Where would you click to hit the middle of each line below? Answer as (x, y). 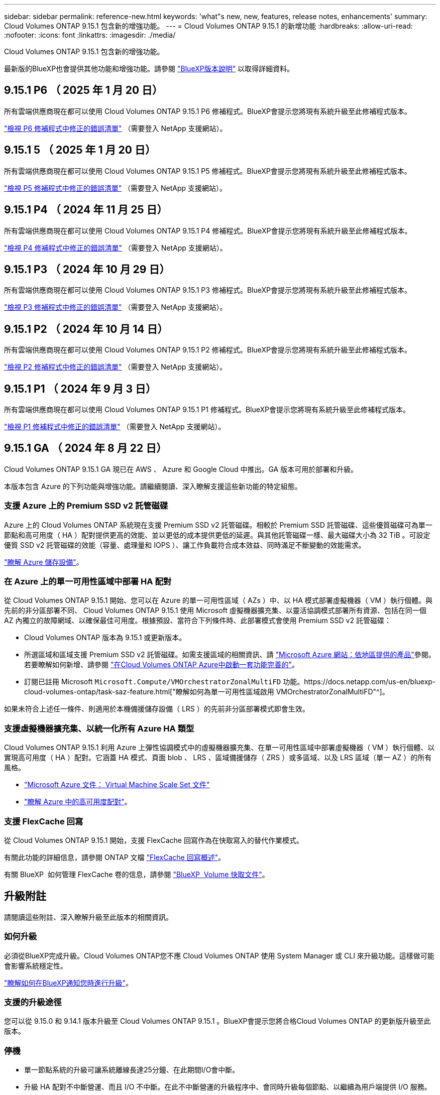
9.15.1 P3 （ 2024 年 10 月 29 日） (87, 269)
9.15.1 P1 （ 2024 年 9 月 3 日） (80, 389)
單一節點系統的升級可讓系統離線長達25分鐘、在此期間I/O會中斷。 (132, 1070)
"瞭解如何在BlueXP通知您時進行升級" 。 (69, 983)
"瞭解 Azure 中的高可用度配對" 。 (78, 802)
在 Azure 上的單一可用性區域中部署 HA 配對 (88, 582)
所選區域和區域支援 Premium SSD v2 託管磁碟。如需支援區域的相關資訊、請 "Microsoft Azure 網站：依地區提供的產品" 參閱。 (230, 655)
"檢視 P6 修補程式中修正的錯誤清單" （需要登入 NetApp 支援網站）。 (116, 128)
